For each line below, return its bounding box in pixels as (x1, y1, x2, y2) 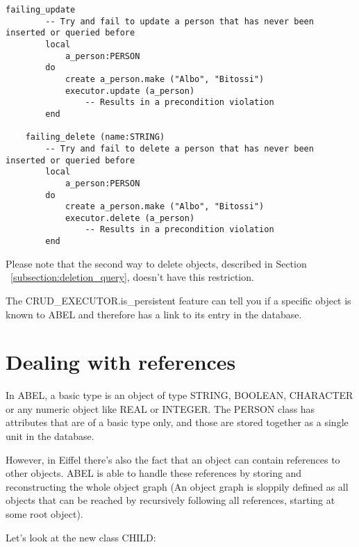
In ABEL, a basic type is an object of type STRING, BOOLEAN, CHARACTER (6, 388, 353, 402)
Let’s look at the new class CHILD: (6, 530, 156, 544)
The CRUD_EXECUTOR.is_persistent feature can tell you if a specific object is (6, 293, 351, 307)
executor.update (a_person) (65, 85, 195, 96)
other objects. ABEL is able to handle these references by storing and (6, 466, 302, 480)
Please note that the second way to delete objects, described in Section (6, 256, 307, 270)
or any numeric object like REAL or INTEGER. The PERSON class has (6, 401, 315, 416)
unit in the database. (6, 429, 94, 443)
